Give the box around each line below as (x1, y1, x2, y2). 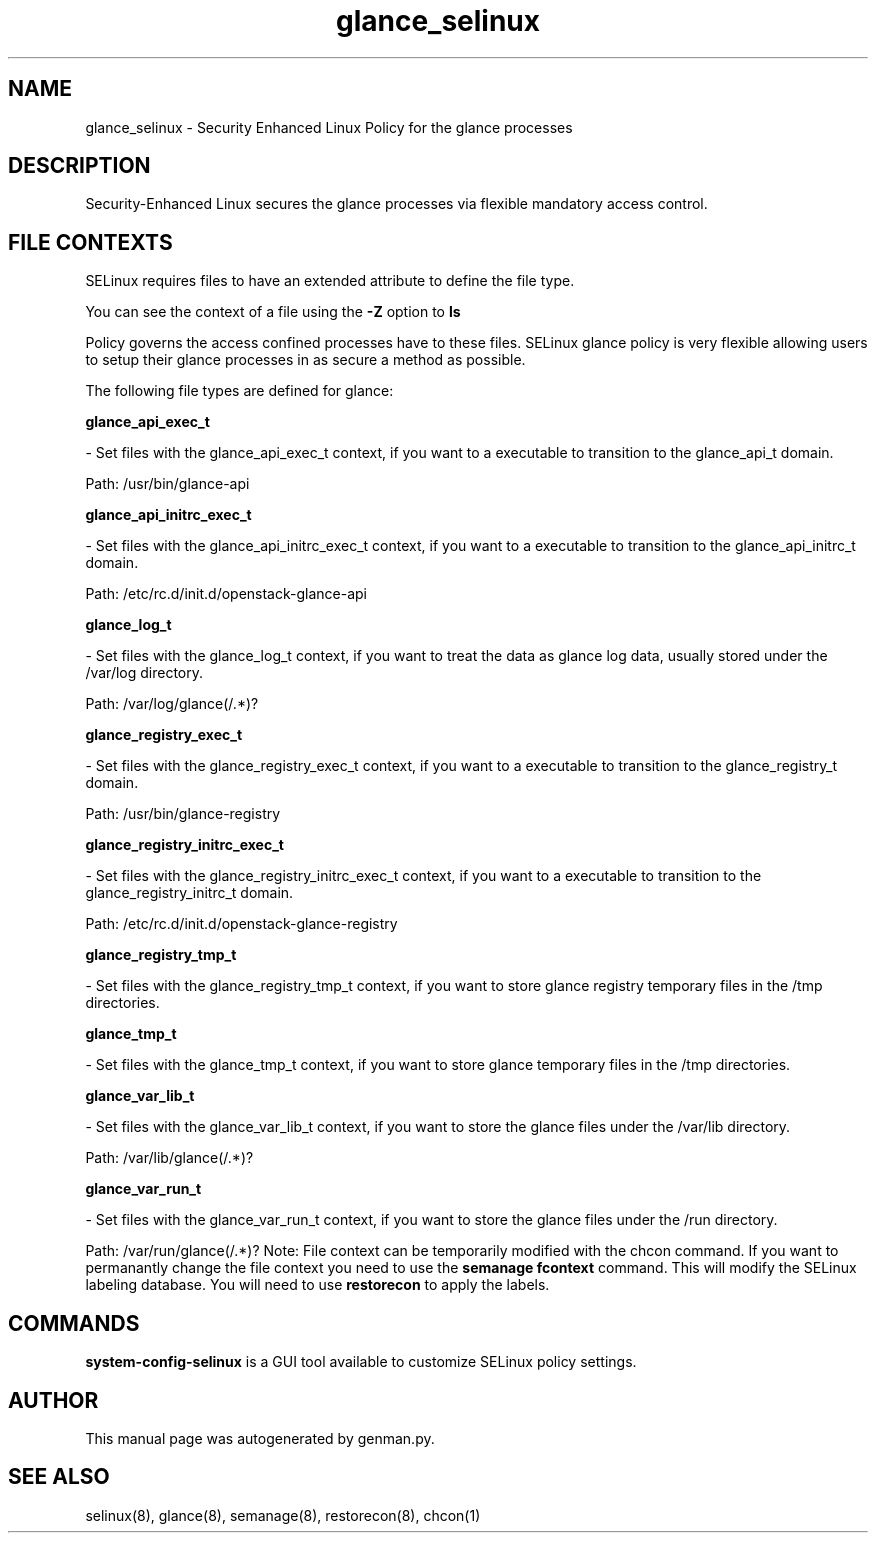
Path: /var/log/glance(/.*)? (85, 695, 259, 713)
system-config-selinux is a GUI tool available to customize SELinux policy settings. (85, 1353, 637, 1371)
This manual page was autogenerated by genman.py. (85, 1429, 435, 1447)
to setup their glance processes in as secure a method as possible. (85, 351, 526, 369)
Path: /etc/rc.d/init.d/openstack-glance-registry (85, 915, 398, 933)
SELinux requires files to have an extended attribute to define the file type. (85, 272, 575, 290)
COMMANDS (8, 1310, 140, 1336)
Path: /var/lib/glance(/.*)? (85, 1149, 254, 1167)
